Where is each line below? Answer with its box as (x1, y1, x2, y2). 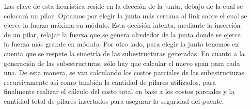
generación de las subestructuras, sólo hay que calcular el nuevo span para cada (4, 58, 240, 68)
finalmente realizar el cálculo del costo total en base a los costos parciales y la (4, 86, 235, 96)
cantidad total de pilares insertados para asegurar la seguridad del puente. (4, 95, 224, 106)
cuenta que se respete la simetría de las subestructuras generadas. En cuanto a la (4, 48, 245, 58)
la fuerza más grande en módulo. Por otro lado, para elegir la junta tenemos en (4, 39, 239, 49)
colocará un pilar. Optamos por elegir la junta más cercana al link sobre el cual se (4, 10, 247, 20)
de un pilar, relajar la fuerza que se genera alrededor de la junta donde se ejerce (4, 29, 241, 39)
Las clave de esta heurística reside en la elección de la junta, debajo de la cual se (4, 1, 243, 11)
